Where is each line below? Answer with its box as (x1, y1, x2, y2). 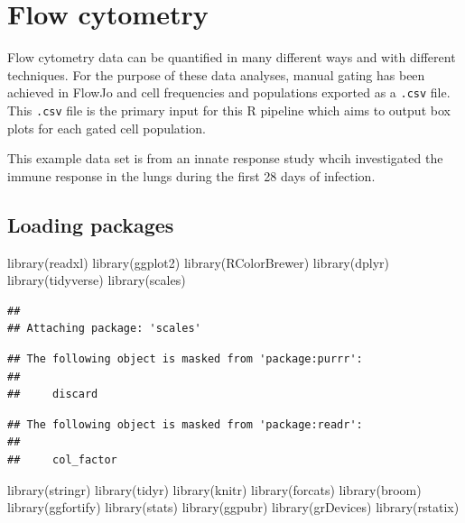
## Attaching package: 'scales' (7, 322, 201, 335)
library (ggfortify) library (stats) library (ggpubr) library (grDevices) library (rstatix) (7, 498, 460, 517)
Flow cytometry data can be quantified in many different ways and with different (7, 48, 456, 67)
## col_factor (7, 453, 117, 466)
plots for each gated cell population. (7, 118, 206, 137)
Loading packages (7, 210, 174, 238)
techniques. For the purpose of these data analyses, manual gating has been (7, 65, 425, 84)
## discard (7, 388, 98, 401)
